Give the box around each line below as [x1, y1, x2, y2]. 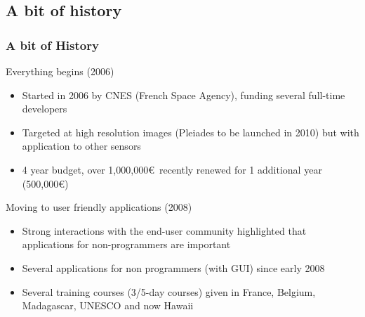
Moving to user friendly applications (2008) [6, 200, 192, 214]
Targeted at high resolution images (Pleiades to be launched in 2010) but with [22, 124, 359, 139]
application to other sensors [22, 138, 141, 153]
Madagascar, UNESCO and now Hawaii [22, 298, 194, 313]
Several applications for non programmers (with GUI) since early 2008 [22, 260, 325, 275]
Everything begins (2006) [6, 64, 114, 78]
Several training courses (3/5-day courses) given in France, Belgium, [22, 284, 316, 299]
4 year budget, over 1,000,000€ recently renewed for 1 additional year [22, 162, 322, 176]
